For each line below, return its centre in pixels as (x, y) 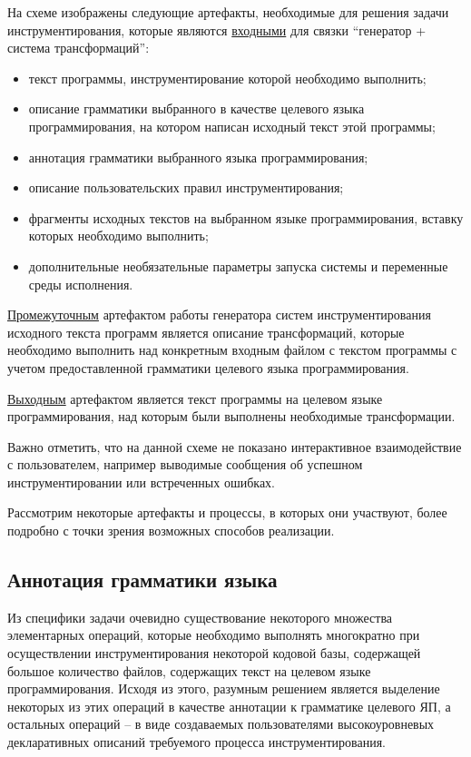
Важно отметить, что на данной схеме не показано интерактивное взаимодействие (235, 446)
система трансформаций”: (78, 48)
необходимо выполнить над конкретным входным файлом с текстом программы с (232, 350)
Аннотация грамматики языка (142, 580)
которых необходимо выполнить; (118, 236)
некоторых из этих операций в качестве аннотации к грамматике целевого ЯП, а (229, 706)
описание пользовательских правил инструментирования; (186, 187)
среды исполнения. (81, 284)
